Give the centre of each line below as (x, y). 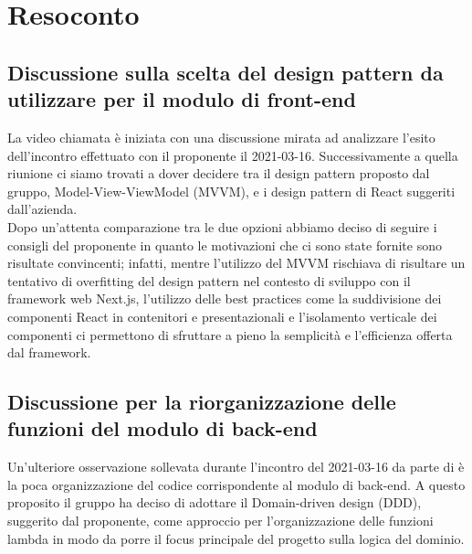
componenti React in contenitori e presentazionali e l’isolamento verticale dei (222, 316)
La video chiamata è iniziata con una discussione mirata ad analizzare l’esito (221, 137)
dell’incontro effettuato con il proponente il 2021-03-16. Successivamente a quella (233, 155)
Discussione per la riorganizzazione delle (202, 402)
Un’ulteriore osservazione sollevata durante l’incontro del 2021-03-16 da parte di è (236, 467)
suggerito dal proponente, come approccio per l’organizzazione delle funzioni (220, 521)
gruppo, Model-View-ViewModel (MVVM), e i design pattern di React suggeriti (231, 191)
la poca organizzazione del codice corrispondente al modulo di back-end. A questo (236, 484)
